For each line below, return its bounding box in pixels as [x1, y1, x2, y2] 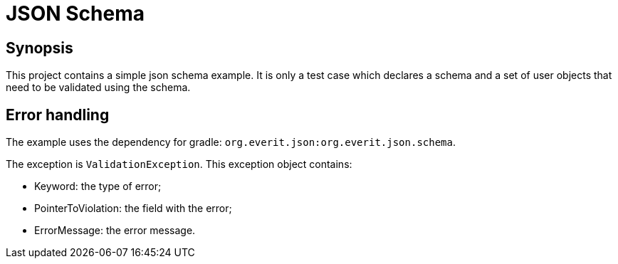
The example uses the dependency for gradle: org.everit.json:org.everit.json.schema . [6, 136, 456, 149]
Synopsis [6, 38, 73, 57]
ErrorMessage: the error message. [34, 224, 196, 237]
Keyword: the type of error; [34, 180, 162, 193]
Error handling [6, 105, 110, 124]
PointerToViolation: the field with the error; [34, 202, 232, 215]
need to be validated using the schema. [6, 81, 191, 94]
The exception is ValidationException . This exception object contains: [6, 158, 352, 171]
